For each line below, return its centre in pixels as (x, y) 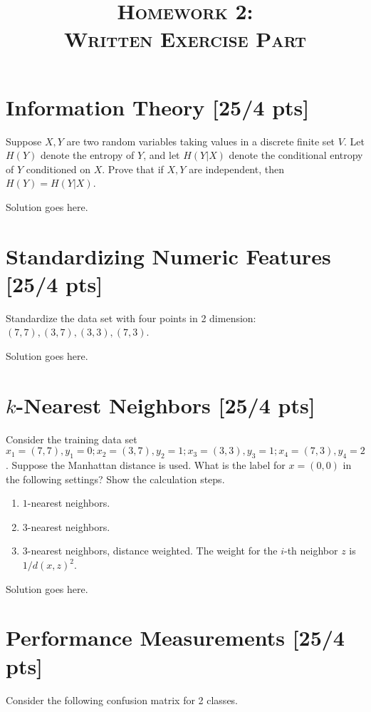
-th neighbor (311, 551)
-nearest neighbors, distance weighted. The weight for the (152, 551)
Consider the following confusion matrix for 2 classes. (122, 700)
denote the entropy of (87, 155)
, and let (162, 155)
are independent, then (236, 169)
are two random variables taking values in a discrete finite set (201, 141)
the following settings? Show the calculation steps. (115, 479)
